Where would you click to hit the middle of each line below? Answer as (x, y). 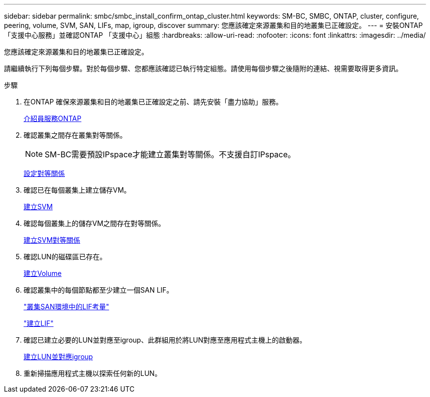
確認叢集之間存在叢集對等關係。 (75, 135)
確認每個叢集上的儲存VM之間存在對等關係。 (94, 223)
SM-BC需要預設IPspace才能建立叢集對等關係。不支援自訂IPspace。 (170, 154)
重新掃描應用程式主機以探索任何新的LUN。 (93, 373)
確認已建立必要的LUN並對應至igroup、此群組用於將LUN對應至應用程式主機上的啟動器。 (165, 340)
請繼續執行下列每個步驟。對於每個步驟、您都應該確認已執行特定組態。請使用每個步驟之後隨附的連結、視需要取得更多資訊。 (203, 68)
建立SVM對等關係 (52, 240)
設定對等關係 (44, 173)
